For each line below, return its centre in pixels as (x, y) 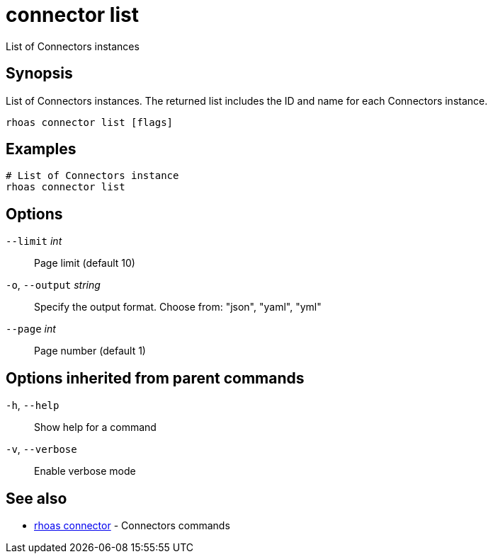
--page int (31, 329)
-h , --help (33, 405)
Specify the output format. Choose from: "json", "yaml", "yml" (178, 307)
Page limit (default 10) (85, 263)
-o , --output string (53, 285)
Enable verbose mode (85, 471)
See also (36, 498)
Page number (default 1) (90, 351)
